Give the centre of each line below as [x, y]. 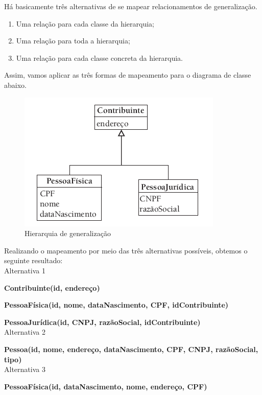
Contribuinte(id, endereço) [52, 287]
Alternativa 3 [25, 369]
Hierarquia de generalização [68, 233]
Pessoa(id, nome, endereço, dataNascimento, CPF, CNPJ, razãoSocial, [131, 349]
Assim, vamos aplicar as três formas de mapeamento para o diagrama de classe [128, 75]
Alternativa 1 [25, 270]
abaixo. [15, 85]
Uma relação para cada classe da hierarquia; [85, 23]
